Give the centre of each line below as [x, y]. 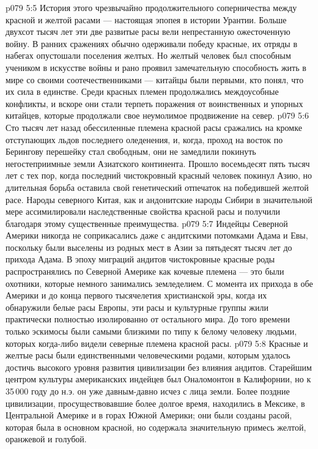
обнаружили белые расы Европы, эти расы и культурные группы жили [137, 307]
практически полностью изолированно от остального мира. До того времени [148, 319]
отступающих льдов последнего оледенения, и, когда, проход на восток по [144, 139]
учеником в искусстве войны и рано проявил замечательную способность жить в [156, 67]
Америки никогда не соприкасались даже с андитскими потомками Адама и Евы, [157, 235]
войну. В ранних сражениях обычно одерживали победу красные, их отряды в [151, 43]
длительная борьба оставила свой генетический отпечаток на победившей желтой [157, 187]
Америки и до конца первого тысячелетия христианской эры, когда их [136, 295]
